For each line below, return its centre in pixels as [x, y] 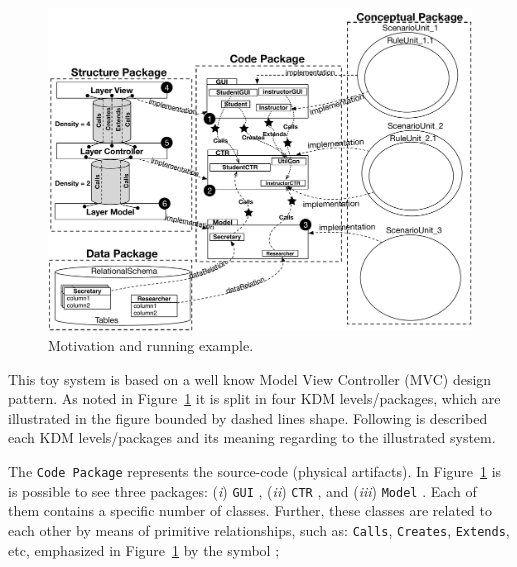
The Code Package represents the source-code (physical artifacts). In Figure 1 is [255, 470]
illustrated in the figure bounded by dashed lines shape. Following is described [248, 417]
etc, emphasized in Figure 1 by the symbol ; [144, 549]
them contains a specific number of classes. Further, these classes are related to [250, 510]
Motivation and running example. [151, 344]
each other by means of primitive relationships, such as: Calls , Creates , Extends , [259, 529]
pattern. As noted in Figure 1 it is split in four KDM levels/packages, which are [254, 398]
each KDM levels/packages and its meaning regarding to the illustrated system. [252, 437]
